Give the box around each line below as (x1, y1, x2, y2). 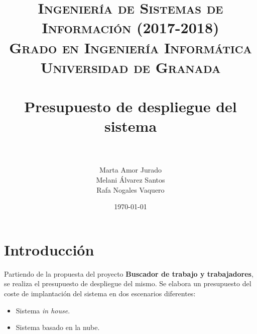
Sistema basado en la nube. (16, 322, 100, 332)
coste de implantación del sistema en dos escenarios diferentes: (4, 288, 196, 298)
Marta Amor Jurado (99, 164, 162, 175)
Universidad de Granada (40, 56, 221, 77)
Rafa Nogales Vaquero (96, 184, 165, 195)
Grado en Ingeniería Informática (9, 37, 252, 57)
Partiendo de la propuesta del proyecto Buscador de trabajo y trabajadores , (4, 268, 253, 279)
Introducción (4, 239, 94, 260)
